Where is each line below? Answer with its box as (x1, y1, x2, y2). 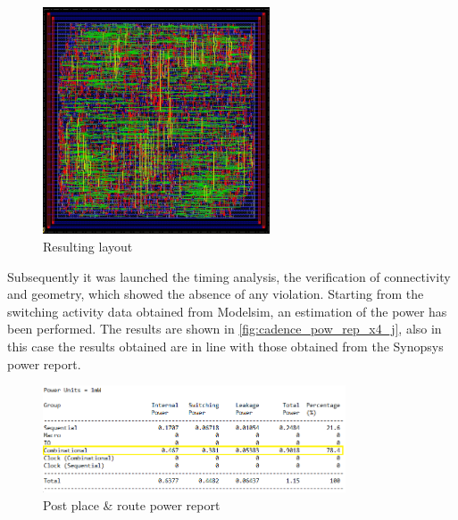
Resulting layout (43, 236, 133, 255)
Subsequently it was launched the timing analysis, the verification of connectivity (7, 267, 451, 285)
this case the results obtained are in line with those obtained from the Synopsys (7, 336, 444, 355)
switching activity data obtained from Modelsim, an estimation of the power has (7, 301, 447, 320)
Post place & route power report (43, 496, 221, 515)
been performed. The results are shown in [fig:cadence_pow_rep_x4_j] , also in (7, 319, 442, 338)
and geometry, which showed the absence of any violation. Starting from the (7, 285, 424, 303)
